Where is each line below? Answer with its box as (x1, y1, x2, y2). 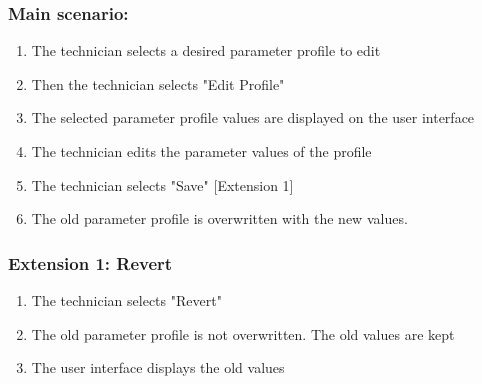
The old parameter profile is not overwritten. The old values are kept (31, 323, 455, 344)
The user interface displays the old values (31, 357, 285, 378)
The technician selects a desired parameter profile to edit (31, 40, 381, 61)
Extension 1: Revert (8, 250, 173, 275)
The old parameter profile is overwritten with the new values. (31, 208, 408, 229)
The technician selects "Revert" (31, 290, 222, 310)
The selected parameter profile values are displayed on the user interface (31, 107, 475, 128)
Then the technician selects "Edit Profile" (31, 73, 285, 94)
